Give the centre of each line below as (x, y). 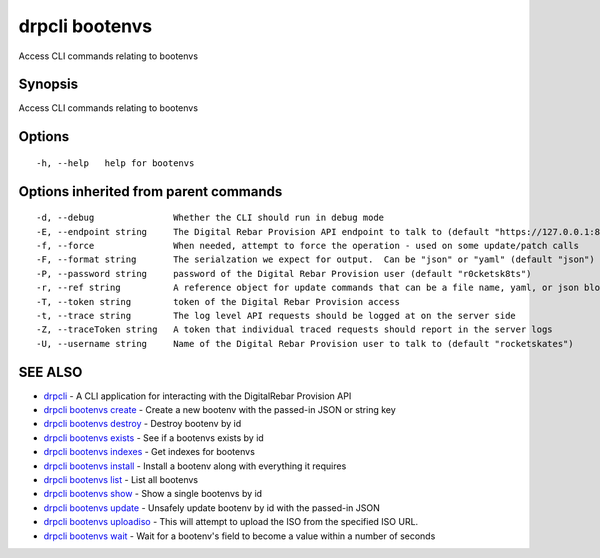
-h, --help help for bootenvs (115, 163)
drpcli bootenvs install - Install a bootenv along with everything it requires (195, 466)
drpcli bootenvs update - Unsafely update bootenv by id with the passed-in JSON (211, 507)
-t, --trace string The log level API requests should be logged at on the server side (276, 315)
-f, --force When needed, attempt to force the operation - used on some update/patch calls (308, 246)
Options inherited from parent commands (150, 191)
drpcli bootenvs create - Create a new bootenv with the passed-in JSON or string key (220, 410)
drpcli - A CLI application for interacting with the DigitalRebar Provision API (197, 396)
